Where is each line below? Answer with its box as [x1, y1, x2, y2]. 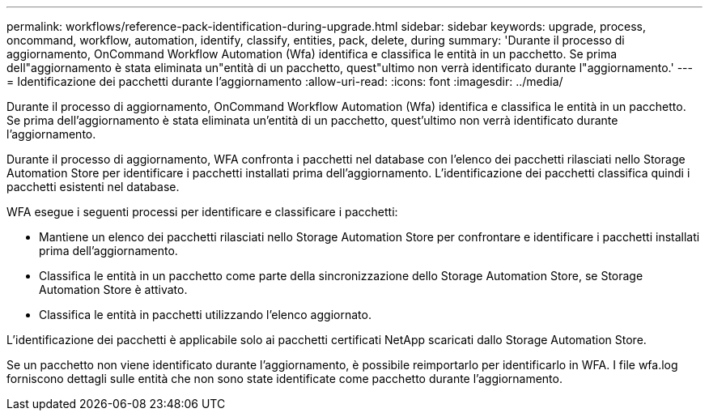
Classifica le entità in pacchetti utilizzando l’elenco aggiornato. [39, 308, 371, 321]
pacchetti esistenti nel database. [6, 180, 180, 194]
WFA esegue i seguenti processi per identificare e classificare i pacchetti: [6, 205, 398, 219]
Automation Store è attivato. [39, 283, 188, 296]
